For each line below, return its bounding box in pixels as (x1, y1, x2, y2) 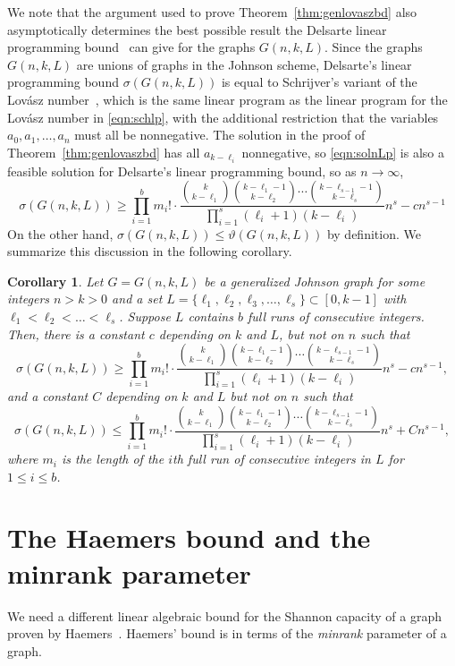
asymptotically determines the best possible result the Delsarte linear (7, 20, 387, 38)
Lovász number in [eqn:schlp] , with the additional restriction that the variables (7, 107, 439, 126)
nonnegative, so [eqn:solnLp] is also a (241, 142, 445, 161)
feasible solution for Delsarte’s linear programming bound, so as (7, 161, 357, 180)
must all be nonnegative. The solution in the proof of (74, 125, 366, 144)
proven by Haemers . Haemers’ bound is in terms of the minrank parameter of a (7, 624, 447, 643)
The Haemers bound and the (7, 519, 371, 556)
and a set (112, 289, 163, 308)
